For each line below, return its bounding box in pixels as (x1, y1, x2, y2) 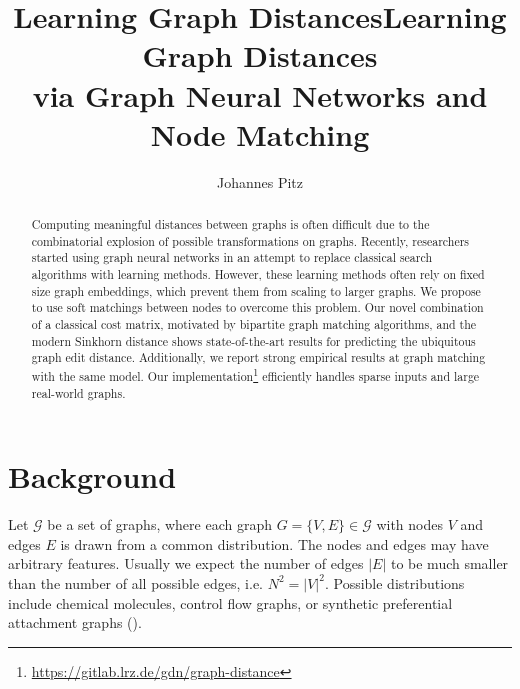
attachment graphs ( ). (8, 612, 142, 633)
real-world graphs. (31, 384, 126, 401)
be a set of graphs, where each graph (47, 514, 272, 535)
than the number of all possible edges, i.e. (8, 572, 263, 593)
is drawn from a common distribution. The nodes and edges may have (60, 533, 489, 554)
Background (8, 456, 177, 497)
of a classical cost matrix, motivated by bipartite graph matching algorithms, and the (31, 316, 477, 333)
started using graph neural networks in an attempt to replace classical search (31, 249, 433, 266)
